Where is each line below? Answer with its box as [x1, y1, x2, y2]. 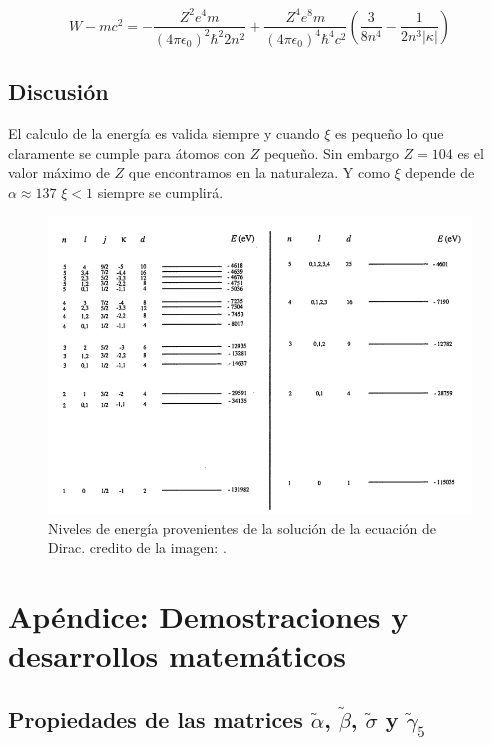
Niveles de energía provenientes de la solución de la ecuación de [48, 517, 436, 538]
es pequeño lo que [334, 123, 444, 144]
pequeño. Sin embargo [263, 142, 399, 163]
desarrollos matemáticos [8, 635, 346, 676]
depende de [405, 162, 475, 183]
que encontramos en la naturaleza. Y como [128, 162, 390, 183]
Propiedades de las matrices [8, 703, 303, 734]
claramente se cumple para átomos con [8, 142, 246, 163]
